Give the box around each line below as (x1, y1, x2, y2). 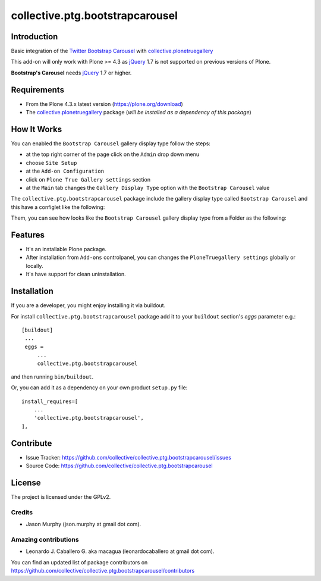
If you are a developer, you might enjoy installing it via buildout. (11, 302, 166, 309)
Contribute (11, 438, 52, 448)
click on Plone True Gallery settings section (26, 176, 151, 183)
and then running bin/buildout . (11, 373, 94, 380)
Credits (11, 508, 33, 516)
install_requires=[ (21, 398, 78, 405)
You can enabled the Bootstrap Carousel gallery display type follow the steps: (11, 140, 211, 147)
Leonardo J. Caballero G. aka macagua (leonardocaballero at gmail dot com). (26, 548, 215, 555)
